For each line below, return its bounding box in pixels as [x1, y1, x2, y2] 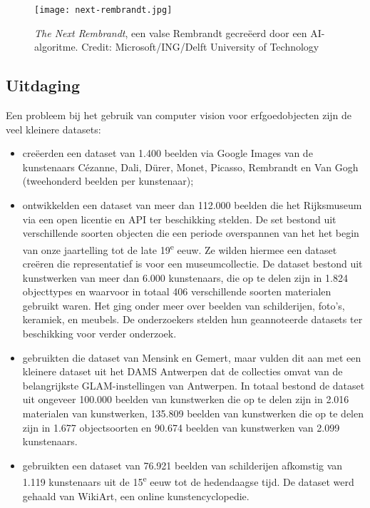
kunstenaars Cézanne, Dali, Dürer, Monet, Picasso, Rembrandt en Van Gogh [22, 159, 359, 174]
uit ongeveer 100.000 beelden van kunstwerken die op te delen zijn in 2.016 [22, 392, 349, 407]
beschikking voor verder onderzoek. [22, 326, 177, 341]
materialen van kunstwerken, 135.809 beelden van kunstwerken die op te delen [22, 405, 364, 420]
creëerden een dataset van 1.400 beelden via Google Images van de [22, 146, 313, 161]
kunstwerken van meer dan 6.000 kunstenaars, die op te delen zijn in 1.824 [22, 270, 348, 285]
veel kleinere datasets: [6, 121, 101, 136]
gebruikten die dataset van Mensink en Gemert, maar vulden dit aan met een [22, 350, 361, 365]
